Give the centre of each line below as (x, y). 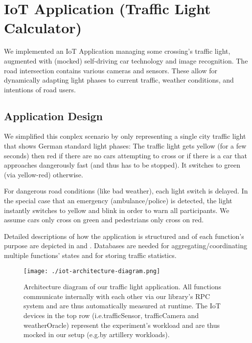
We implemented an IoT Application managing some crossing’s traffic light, (117, 51)
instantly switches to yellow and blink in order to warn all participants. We (117, 210)
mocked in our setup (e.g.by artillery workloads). (97, 334)
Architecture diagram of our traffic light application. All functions (122, 287)
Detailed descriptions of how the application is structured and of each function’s (124, 236)
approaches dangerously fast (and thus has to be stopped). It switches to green (122, 165)
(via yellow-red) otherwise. (44, 174)
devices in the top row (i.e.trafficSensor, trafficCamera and (111, 315)
